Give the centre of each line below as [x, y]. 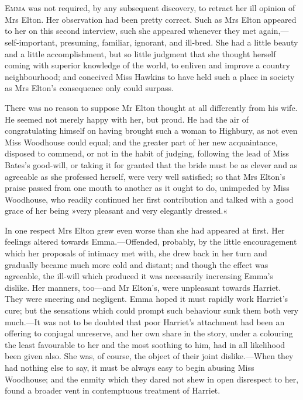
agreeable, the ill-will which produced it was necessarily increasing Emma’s [139, 276]
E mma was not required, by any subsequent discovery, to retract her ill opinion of [150, 8]
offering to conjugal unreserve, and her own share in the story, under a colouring [149, 333]
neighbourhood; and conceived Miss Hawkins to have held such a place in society [150, 76]
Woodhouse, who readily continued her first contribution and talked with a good [149, 199]
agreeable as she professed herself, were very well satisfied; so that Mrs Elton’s [145, 176]
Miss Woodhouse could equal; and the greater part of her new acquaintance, [141, 142]
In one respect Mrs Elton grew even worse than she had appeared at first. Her [145, 230]
